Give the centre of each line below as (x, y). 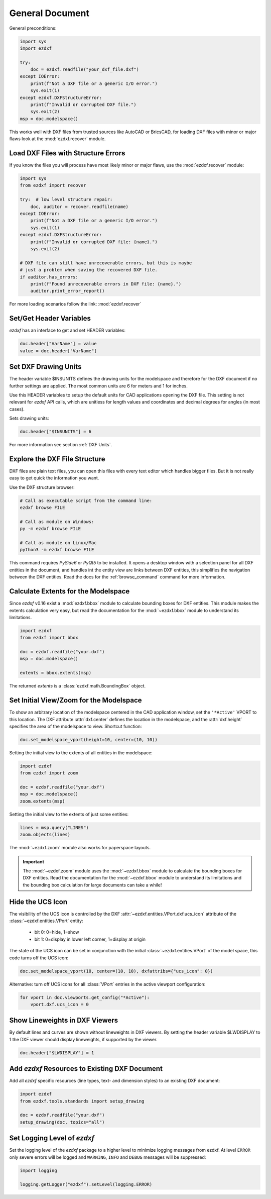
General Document (49, 13)
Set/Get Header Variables (50, 318)
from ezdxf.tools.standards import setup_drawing (82, 1101)
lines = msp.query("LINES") (54, 827)
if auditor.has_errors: (49, 277)
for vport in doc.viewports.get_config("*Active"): (85, 997)
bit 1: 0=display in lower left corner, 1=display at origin (90, 939)
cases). (17, 409)
